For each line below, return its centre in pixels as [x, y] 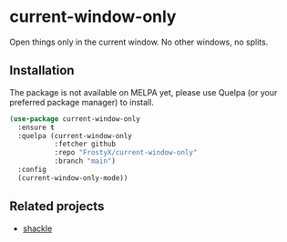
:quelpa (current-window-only [75, 136]
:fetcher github [85, 144]
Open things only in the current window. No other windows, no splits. [139, 42]
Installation [42, 71]
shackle [37, 228]
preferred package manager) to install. [82, 102]
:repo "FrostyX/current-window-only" [126, 153]
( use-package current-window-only [75, 119]
